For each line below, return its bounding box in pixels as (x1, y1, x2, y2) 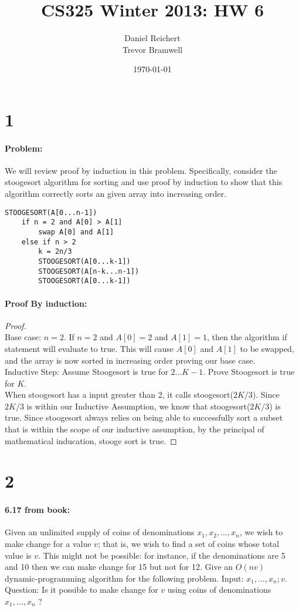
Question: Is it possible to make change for (5, 583, 158, 596)
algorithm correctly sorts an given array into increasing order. (5, 187, 226, 200)
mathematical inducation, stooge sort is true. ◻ (5, 434, 177, 446)
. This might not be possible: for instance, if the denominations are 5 (38, 549, 286, 561)
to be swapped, (240, 342, 294, 354)
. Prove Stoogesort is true (203, 365, 295, 378)
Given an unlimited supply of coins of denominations (5, 526, 195, 538)
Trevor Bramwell (122, 43, 183, 55)
